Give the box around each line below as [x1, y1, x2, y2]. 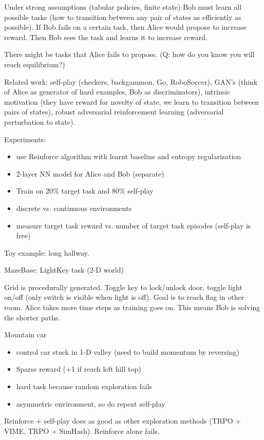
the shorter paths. [4, 312, 61, 322]
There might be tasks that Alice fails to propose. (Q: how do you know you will [4, 49, 255, 60]
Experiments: [4, 133, 46, 144]
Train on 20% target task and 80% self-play [16, 185, 154, 196]
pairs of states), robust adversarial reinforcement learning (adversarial [4, 106, 224, 117]
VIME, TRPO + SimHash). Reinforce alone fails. [4, 425, 160, 436]
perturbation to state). [4, 116, 76, 127]
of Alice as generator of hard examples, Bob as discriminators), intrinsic [4, 86, 231, 97]
